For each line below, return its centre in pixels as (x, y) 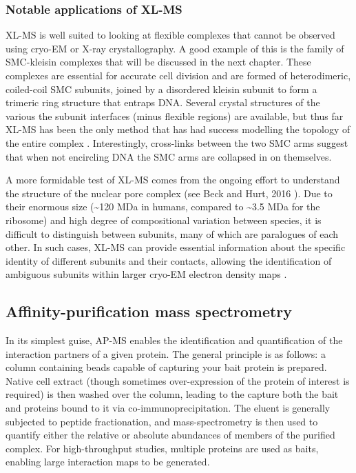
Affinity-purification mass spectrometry (149, 311)
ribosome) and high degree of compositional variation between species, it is (164, 220)
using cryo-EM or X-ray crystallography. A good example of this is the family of (175, 48)
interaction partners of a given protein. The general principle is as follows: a (166, 353)
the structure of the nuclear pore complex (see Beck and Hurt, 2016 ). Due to (169, 193)
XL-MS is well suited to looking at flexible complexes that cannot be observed (170, 35)
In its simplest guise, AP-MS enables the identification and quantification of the (174, 340)
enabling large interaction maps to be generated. (108, 462)
